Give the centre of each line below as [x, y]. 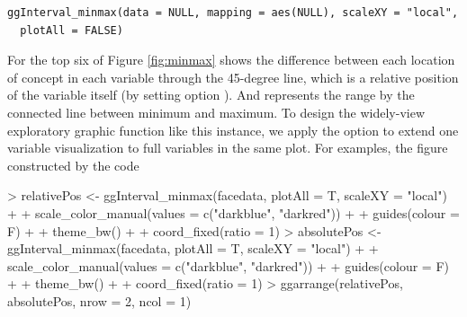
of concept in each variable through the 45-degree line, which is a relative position [233, 77]
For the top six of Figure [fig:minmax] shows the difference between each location [231, 60]
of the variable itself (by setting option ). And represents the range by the [211, 95]
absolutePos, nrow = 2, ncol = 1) [99, 300]
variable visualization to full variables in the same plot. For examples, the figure [228, 148]
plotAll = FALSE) [72, 30]
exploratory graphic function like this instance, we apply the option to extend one [233, 130]
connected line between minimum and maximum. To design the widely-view [216, 112]
